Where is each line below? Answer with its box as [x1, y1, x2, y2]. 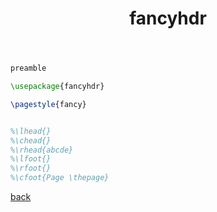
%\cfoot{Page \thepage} [10, 173, 110, 183]
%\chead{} [10, 135, 52, 146]
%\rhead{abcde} [10, 145, 74, 155]
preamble [10, 63, 47, 74]
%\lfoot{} [10, 154, 52, 164]
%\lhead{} [10, 126, 52, 136]
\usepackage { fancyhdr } [10, 82, 105, 92]
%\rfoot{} [10, 163, 52, 174]
